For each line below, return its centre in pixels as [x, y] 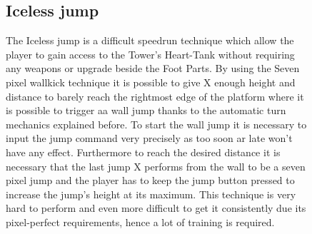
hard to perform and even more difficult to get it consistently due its [156, 208]
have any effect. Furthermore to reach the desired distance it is [143, 152]
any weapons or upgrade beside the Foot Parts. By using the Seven [153, 68]
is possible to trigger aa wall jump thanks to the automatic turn [146, 110]
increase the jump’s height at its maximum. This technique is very [151, 194]
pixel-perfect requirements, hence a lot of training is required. [140, 222]
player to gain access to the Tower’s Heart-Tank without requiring [150, 54]
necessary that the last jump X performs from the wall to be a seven [156, 166]
